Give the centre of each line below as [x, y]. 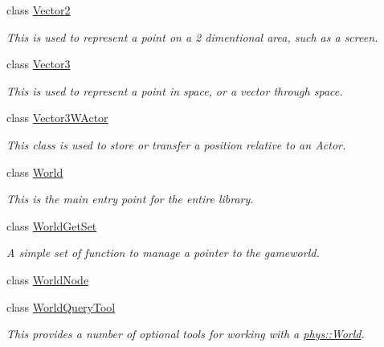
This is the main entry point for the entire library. [130, 199]
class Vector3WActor [57, 118]
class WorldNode [48, 279]
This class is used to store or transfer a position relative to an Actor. [176, 144]
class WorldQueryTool [61, 306]
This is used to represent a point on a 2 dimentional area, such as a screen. [192, 37]
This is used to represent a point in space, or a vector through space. [175, 90]
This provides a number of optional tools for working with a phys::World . [186, 334]
